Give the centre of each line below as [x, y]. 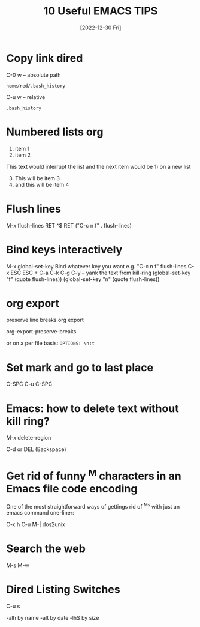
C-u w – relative [26, 97]
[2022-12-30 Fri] [101, 28]
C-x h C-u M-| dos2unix [36, 524]
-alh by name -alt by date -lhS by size [53, 618]
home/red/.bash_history [36, 86]
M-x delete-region [29, 438]
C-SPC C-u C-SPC [29, 384]
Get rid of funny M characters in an [94, 475]
